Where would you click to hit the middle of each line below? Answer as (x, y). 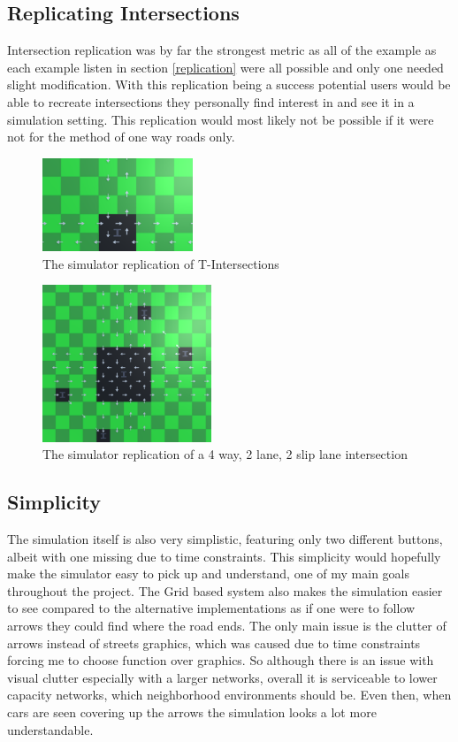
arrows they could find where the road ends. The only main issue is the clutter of (227, 626)
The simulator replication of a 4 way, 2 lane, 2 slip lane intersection (225, 454)
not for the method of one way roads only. (121, 137)
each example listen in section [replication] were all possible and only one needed (225, 67)
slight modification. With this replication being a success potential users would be (229, 84)
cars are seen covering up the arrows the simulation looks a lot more (192, 712)
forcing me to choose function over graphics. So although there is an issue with (221, 660)
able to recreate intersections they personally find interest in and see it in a (211, 101)
